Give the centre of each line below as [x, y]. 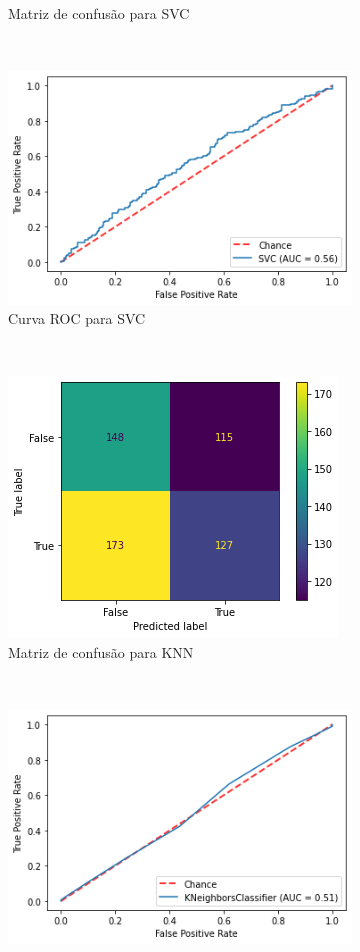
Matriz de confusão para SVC [99, 13]
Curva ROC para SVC [77, 318]
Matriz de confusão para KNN [101, 652]
